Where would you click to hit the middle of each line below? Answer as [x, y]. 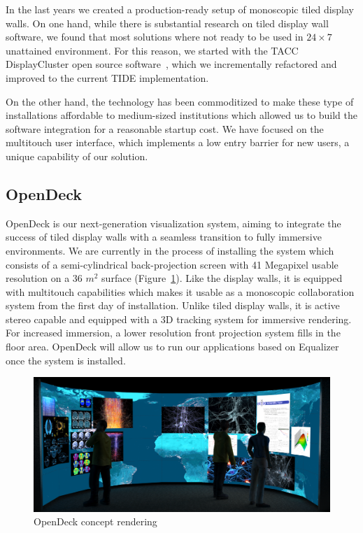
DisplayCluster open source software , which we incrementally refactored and [171, 64]
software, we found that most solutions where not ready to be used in [155, 37]
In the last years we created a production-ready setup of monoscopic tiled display [180, 9]
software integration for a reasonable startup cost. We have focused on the [165, 128]
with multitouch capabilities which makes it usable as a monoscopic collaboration [180, 291]
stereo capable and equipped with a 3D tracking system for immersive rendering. [179, 319]
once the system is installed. [66, 360]
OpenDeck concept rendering [95, 521]
